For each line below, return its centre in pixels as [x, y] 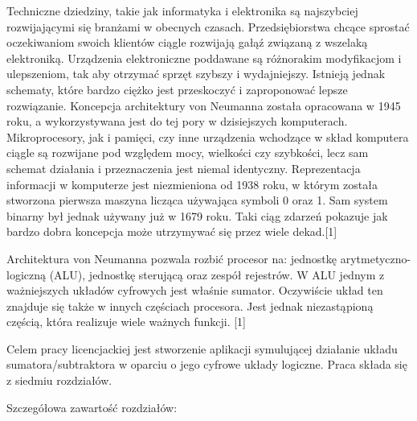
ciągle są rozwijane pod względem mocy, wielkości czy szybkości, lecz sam [188, 153]
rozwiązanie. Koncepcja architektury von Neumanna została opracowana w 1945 [204, 105]
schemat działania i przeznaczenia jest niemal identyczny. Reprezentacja [184, 168]
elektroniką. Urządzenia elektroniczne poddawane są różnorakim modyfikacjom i [204, 58]
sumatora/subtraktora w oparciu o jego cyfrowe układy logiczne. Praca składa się [207, 364]
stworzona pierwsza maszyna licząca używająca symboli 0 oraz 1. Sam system [197, 200]
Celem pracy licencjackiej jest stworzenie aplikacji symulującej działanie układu [202, 348]
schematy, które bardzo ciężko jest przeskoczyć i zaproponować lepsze [177, 89]
